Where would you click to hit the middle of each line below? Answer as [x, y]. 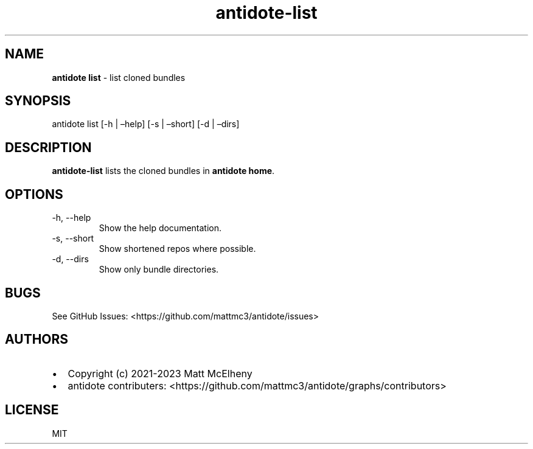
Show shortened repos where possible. [177, 249]
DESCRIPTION [48, 147]
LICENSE [32, 410]
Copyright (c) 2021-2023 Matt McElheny [160, 373]
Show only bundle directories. [159, 270]
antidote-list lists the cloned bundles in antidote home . [163, 171]
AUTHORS [37, 339]
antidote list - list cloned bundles [119, 77]
